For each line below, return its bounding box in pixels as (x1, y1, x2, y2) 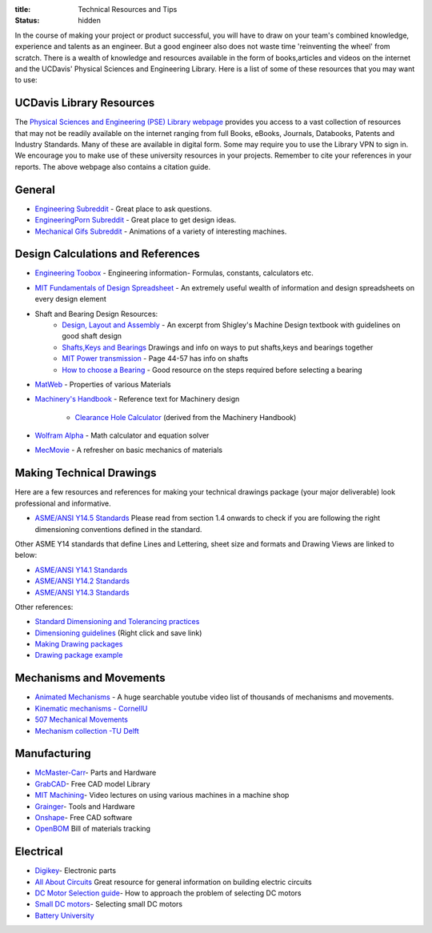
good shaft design (62, 331, 122, 341)
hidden (78, 16, 102, 26)
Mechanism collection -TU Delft (34, 726, 139, 735)
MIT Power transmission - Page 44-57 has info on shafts (62, 354, 249, 363)
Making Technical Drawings (14, 466, 157, 480)
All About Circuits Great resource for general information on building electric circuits (34, 877, 312, 887)
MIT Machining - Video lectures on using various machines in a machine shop (34, 791, 290, 800)
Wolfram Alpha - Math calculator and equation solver (34, 430, 210, 440)
